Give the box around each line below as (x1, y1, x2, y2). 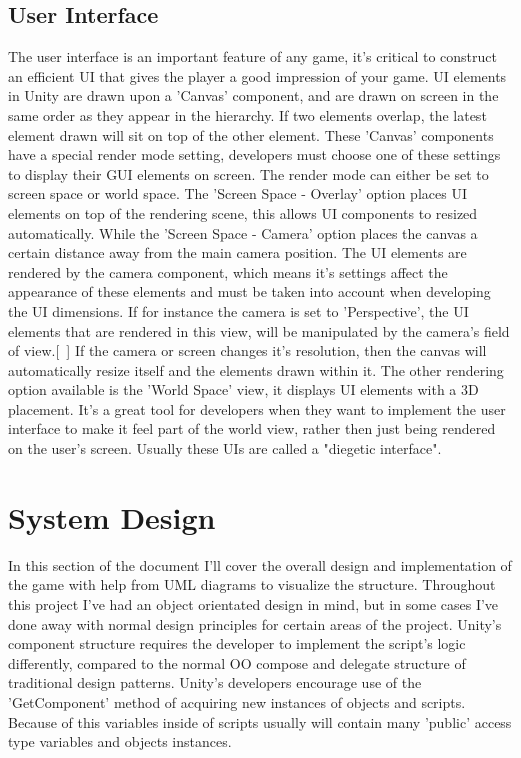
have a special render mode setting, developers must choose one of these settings (8, 144, 501, 165)
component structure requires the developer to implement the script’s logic (8, 633, 466, 654)
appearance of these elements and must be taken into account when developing (8, 281, 491, 302)
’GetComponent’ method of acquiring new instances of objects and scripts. (8, 691, 466, 712)
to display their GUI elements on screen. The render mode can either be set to (8, 163, 489, 184)
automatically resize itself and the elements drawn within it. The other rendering (8, 359, 504, 380)
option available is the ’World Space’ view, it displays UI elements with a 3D (8, 379, 479, 400)
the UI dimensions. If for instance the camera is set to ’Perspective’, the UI (8, 300, 469, 321)
